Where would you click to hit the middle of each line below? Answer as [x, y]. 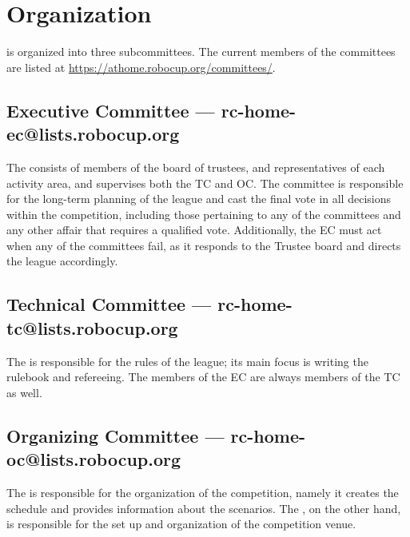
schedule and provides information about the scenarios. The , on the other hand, [204, 508]
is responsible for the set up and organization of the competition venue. [181, 524]
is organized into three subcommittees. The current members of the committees [201, 52]
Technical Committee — [109, 304]
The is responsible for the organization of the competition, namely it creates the [203, 493]
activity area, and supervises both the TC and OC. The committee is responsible [205, 183]
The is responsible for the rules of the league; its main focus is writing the [187, 361]
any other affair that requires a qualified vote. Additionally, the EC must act [194, 230]
